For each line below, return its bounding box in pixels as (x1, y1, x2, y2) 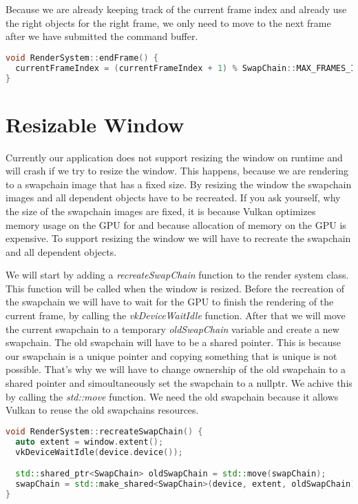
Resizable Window (6, 110, 185, 138)
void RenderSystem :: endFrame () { (6, 52, 158, 63)
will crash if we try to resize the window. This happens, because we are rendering (6, 163, 348, 178)
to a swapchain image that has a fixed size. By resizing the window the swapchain (6, 177, 352, 191)
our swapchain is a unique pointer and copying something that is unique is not (6, 348, 337, 363)
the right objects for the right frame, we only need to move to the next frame (6, 15, 331, 30)
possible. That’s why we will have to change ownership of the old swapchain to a (6, 362, 346, 376)
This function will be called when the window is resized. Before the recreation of (6, 281, 345, 295)
